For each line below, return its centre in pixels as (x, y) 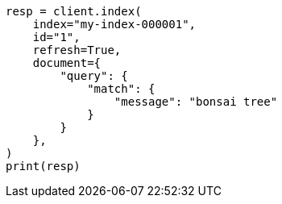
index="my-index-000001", (114, 24)
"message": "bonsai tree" (196, 102)
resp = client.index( (74, 11)
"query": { (94, 76)
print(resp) (43, 166)
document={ (67, 63)
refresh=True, (77, 50)
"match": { (121, 89)
